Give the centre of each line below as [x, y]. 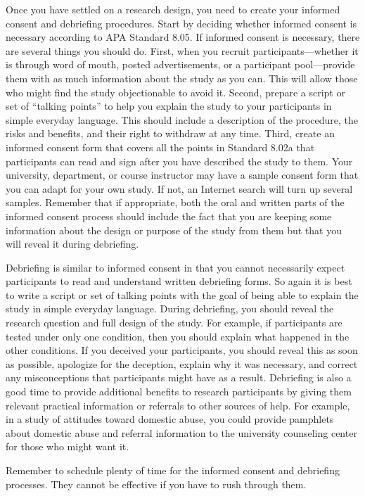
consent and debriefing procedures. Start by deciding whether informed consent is [181, 23]
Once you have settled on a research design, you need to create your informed [173, 9]
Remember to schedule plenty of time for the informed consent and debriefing [173, 470]
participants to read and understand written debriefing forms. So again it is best [179, 281]
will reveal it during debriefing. [72, 244]
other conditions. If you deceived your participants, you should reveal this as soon [182, 350]
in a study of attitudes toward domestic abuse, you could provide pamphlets [170, 419]
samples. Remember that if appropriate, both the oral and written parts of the [175, 202]
